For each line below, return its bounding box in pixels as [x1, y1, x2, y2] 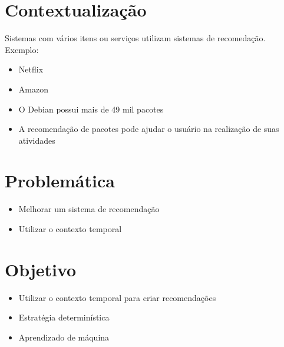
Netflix [18, 63, 44, 75]
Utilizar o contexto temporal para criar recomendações [18, 291, 216, 303]
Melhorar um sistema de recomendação [18, 203, 160, 215]
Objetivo [5, 257, 77, 281]
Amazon [18, 82, 48, 95]
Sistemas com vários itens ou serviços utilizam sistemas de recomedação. [5, 32, 266, 44]
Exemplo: [5, 43, 39, 55]
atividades [18, 134, 55, 146]
